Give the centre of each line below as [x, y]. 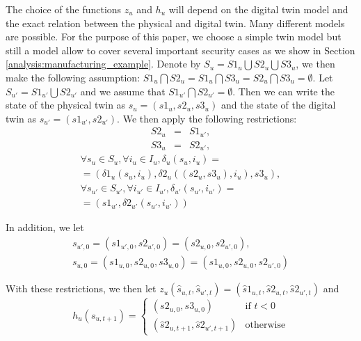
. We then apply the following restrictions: [207, 118]
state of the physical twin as [66, 105]
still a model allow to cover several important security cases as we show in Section [180, 50]
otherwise [265, 325]
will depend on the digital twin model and [258, 9]
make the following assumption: [73, 77]
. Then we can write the [283, 91]
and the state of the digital [278, 105]
